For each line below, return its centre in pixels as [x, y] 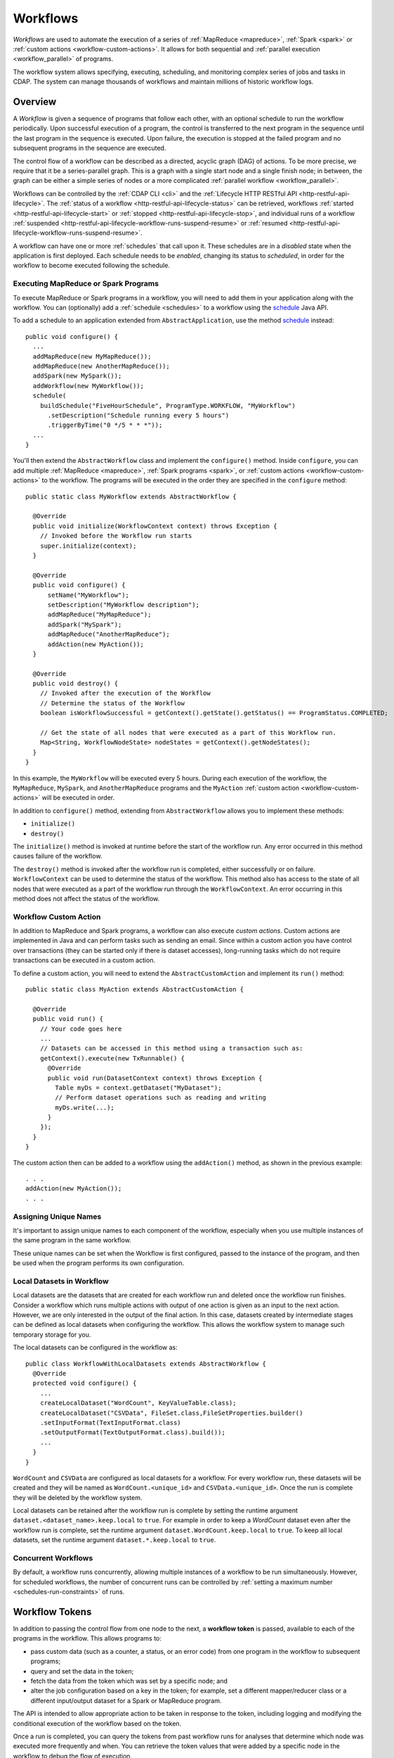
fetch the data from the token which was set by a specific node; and [129, 1681]
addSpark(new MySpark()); [77, 376]
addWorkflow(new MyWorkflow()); [88, 386]
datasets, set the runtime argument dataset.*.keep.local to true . [114, 1540]
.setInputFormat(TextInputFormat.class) [111, 1423]
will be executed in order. [78, 797]
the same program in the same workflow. [72, 1240]
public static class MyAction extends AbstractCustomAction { [135, 989]
